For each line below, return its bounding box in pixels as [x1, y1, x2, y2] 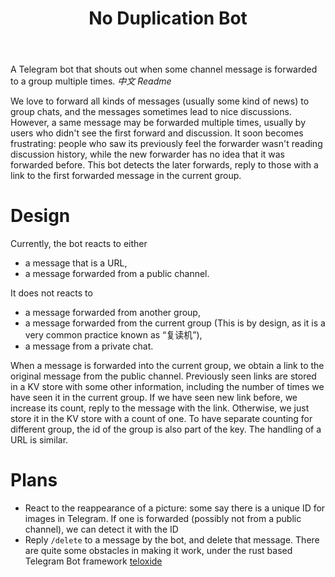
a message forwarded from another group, [24, 307, 201, 319]
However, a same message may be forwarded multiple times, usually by [10, 117, 307, 129]
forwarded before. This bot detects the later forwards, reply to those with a [10, 159, 319, 171]
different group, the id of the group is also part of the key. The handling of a [10, 423, 322, 436]
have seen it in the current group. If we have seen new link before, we [10, 392, 298, 404]
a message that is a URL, [24, 257, 128, 269]
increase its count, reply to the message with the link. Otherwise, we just [10, 402, 310, 414]
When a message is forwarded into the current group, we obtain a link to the [10, 360, 325, 372]
